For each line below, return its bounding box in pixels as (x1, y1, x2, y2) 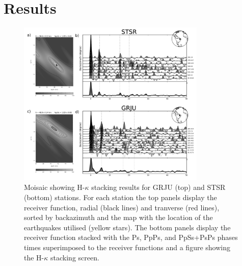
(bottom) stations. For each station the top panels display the (24, 192, 217, 203)
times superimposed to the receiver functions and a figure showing (24, 242, 230, 253)
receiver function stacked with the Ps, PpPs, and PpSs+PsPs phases (24, 232, 238, 243)
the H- (24, 252, 44, 262)
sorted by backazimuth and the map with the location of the (24, 212, 213, 223)
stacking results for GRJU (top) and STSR (91, 182, 226, 192)
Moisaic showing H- (24, 182, 85, 192)
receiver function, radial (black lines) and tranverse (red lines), (24, 202, 220, 212)
